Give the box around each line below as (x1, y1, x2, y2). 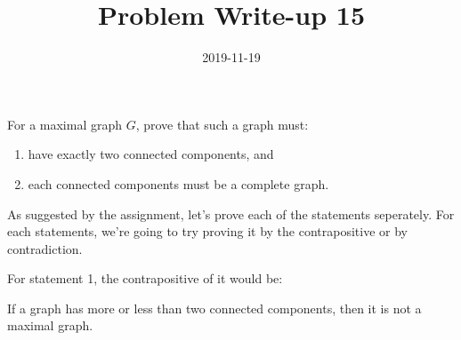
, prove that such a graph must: (135, 115, 309, 133)
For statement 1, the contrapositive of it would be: (7, 269, 283, 288)
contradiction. (7, 239, 83, 257)
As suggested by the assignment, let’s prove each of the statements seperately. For (7, 204, 455, 223)
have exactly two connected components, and (28, 145, 274, 163)
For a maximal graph (7, 115, 123, 133)
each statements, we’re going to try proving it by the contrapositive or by (7, 222, 408, 241)
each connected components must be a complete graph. (28, 174, 329, 193)
